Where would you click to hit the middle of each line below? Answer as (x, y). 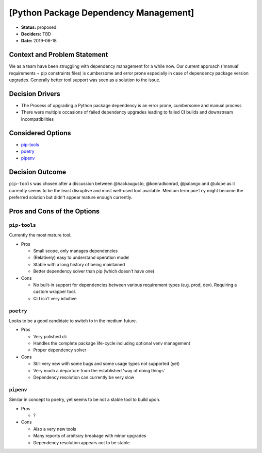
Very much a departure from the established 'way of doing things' (99, 370)
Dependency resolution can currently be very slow (84, 378)
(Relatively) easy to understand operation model (81, 257)
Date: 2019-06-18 (39, 41)
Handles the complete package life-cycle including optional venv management (112, 344)
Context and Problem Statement (58, 55)
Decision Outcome (38, 172)
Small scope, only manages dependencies (76, 251)
